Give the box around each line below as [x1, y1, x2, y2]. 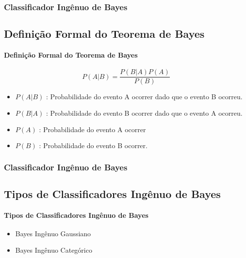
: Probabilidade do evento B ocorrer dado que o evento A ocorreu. [46, 108, 243, 118]
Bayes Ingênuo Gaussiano [15, 228, 91, 239]
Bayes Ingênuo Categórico [15, 244, 92, 255]
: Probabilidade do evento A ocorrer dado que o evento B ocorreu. [46, 91, 243, 102]
